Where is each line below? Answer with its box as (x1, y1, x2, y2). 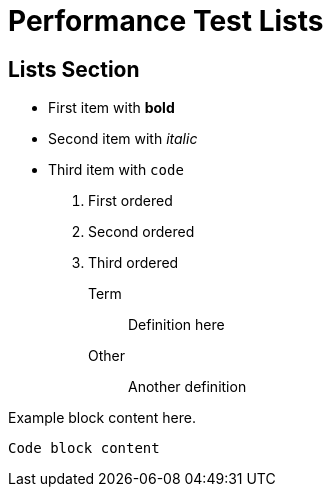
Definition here (128, 316, 225, 334)
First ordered (88, 192, 173, 210)
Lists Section (8, 56, 140, 82)
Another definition (128, 378, 247, 396)
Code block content (8, 440, 160, 457)
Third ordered (88, 254, 179, 272)
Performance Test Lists (8, 4, 324, 38)
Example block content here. (8, 409, 196, 427)
